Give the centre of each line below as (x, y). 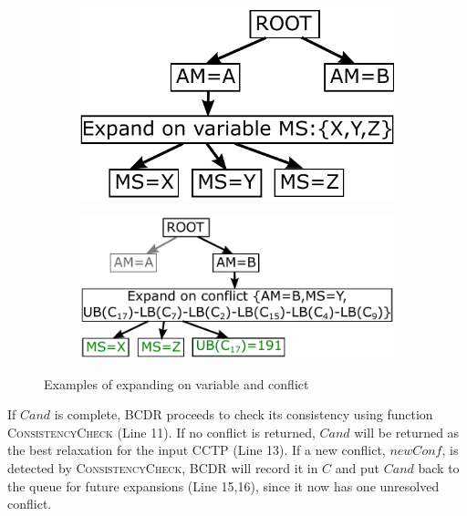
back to (439, 467)
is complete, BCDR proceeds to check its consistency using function (244, 414)
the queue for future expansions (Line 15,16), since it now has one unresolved (223, 485)
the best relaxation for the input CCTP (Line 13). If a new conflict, (197, 450)
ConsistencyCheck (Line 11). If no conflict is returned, (161, 432)
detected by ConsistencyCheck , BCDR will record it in (163, 467)
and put (358, 467)
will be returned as (407, 432)
